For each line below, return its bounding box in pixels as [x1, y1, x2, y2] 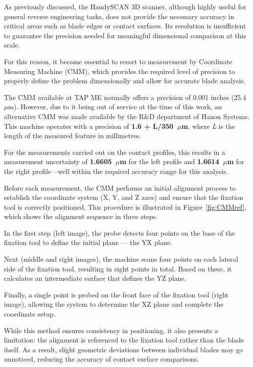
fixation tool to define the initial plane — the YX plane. [4, 237, 172, 247]
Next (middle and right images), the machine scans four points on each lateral [4, 254, 238, 264]
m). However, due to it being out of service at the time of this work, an [8, 101, 222, 112]
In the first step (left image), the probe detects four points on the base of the [4, 227, 235, 238]
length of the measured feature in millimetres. [4, 130, 141, 141]
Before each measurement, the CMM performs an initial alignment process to [4, 182, 236, 193]
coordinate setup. [4, 309, 56, 319]
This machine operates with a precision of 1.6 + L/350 [4, 121, 174, 131]
